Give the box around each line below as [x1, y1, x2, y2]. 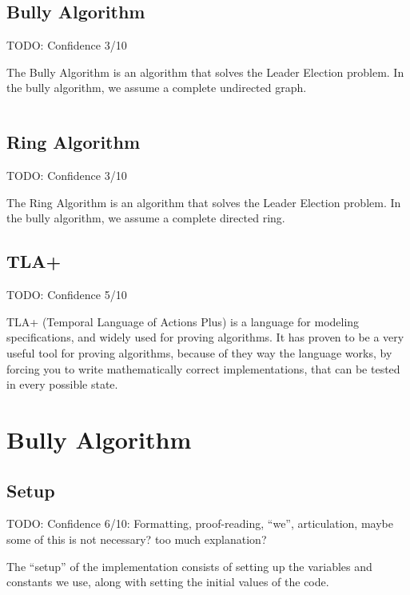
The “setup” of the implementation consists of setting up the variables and [6, 557, 372, 574]
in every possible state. [6, 376, 118, 393]
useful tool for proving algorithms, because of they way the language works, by [6, 344, 392, 361]
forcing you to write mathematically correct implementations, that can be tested [6, 360, 400, 377]
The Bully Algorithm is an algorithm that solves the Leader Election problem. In [6, 63, 404, 80]
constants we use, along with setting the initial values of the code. [6, 573, 329, 590]
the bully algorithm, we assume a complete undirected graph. [6, 79, 307, 96]
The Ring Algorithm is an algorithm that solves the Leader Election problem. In [6, 194, 401, 210]
